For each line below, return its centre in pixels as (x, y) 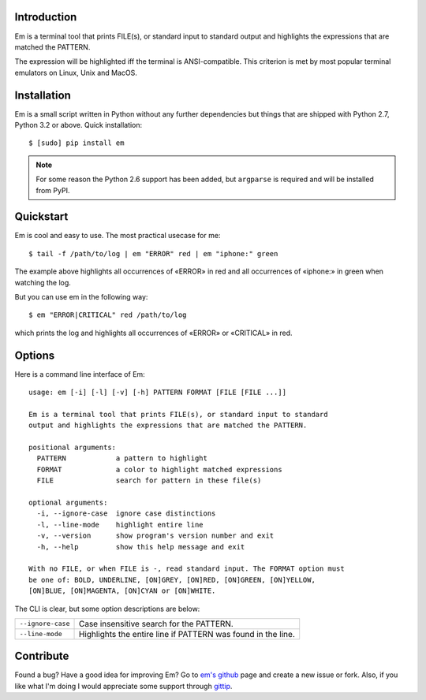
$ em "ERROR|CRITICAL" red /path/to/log (108, 315)
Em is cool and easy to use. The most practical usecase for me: (118, 236)
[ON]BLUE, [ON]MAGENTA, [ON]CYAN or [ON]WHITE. (122, 591)
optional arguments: (68, 503)
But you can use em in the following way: (81, 297)
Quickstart (41, 217)
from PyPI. (53, 190)
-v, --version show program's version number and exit (155, 536)
